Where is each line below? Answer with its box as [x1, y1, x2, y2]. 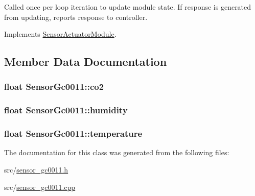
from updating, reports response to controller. [4, 11, 148, 22]
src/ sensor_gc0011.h [4, 164, 68, 175]
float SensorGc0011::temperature [4, 127, 143, 140]
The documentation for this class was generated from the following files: [4, 147, 229, 158]
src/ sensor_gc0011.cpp [4, 181, 76, 192]
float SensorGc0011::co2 [4, 80, 104, 93]
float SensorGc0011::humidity [4, 104, 128, 116]
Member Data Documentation [4, 54, 167, 69]
